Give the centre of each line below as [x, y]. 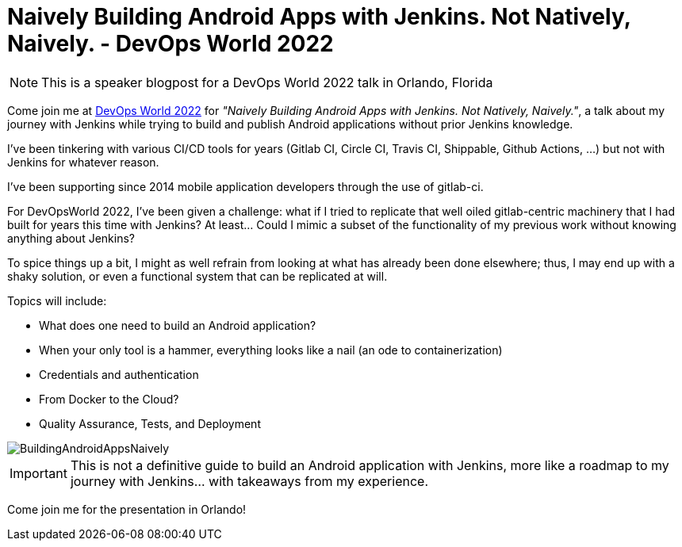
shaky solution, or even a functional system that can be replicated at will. [197, 276]
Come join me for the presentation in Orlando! [127, 509]
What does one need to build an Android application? [178, 325]
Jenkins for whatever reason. [83, 162]
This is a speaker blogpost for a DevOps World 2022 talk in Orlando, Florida [267, 82]
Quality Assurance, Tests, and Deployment [150, 423]
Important [38, 473]
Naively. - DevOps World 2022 [170, 44]
